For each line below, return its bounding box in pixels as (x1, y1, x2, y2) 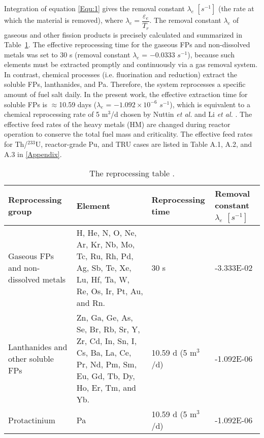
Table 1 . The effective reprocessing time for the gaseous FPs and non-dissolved (4, 39, 250, 50)
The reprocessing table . (89, 167, 175, 179)
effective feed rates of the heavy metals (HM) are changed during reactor (4, 118, 230, 129)
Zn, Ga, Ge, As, (76, 311, 133, 324)
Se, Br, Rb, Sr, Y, (76, 323, 140, 335)
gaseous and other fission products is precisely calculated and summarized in (4, 29, 242, 40)
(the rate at (218, 3, 254, 13)
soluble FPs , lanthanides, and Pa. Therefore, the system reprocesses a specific (4, 79, 246, 89)
